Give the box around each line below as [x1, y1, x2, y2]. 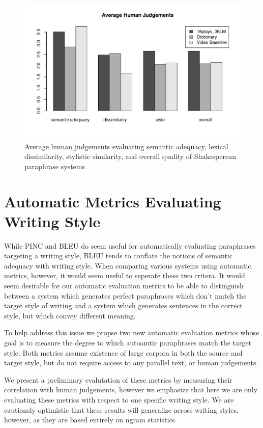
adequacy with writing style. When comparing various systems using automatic [4, 260, 251, 271]
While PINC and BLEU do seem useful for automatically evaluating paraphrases [4, 240, 256, 251]
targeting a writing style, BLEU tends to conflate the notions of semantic [4, 250, 232, 261]
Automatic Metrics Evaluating [4, 191, 221, 211]
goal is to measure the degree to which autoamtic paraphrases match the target [4, 337, 252, 348]
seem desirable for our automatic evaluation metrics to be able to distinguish [4, 280, 244, 291]
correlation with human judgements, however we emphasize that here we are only [4, 384, 258, 395]
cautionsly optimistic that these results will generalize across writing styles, [4, 404, 239, 415]
